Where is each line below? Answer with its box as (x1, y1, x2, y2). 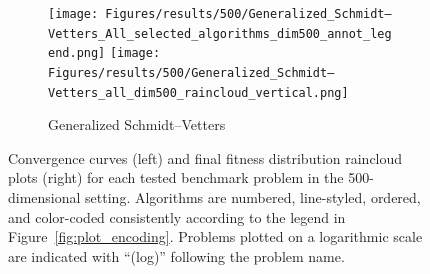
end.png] (48, 46, 106, 61)
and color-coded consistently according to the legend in (8, 206, 346, 227)
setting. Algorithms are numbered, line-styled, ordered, (85, 187, 421, 208)
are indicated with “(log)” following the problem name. (8, 245, 345, 266)
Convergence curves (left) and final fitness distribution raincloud (8, 147, 403, 168)
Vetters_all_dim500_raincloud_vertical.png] (48, 85, 349, 100)
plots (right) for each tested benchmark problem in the (8, 167, 344, 188)
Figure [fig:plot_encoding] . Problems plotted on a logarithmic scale (8, 226, 423, 247)
